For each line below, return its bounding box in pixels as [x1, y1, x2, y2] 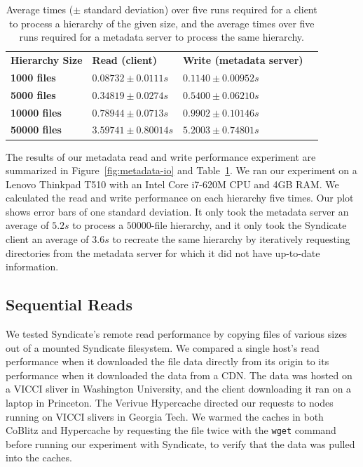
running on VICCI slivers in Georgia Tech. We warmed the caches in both [6, 409, 324, 423]
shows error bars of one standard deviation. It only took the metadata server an [6, 204, 349, 218]
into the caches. [6, 450, 72, 465]
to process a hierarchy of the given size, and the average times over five [8, 15, 315, 30]
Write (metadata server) [183, 53, 303, 67]
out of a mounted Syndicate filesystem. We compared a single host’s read [6, 340, 320, 355]
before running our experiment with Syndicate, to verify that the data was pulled [6, 436, 355, 451]
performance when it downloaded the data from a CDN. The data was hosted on [6, 367, 352, 382]
